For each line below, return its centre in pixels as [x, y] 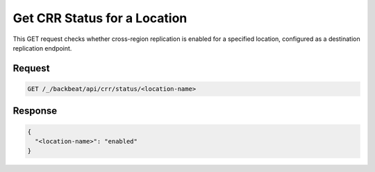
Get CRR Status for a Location [100, 18]
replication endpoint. [42, 48]
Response [35, 111]
